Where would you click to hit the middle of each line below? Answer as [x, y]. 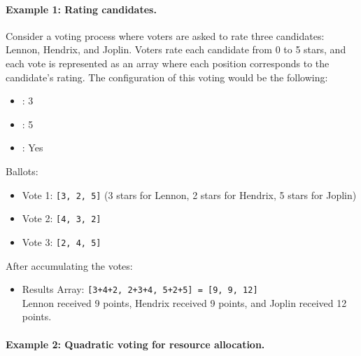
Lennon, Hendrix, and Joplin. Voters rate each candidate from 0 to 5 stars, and [176, 49]
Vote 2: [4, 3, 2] [62, 218]
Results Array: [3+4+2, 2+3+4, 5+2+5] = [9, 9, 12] [140, 289]
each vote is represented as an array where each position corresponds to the [168, 63]
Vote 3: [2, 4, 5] [62, 241]
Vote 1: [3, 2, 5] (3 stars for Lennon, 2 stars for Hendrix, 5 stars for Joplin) [189, 194]
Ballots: [22, 171]
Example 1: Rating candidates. [81, 9]
